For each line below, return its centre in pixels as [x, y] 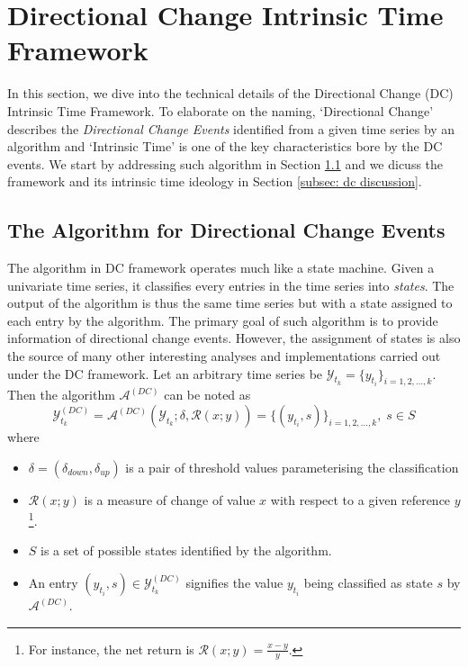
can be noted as [207, 395]
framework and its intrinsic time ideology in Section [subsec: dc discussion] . [215, 181]
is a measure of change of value [170, 499]
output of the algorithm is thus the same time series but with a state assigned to [230, 303]
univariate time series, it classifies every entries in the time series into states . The [231, 285]
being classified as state [368, 583]
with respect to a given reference [360, 499]
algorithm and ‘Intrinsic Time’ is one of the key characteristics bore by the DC [225, 146]
